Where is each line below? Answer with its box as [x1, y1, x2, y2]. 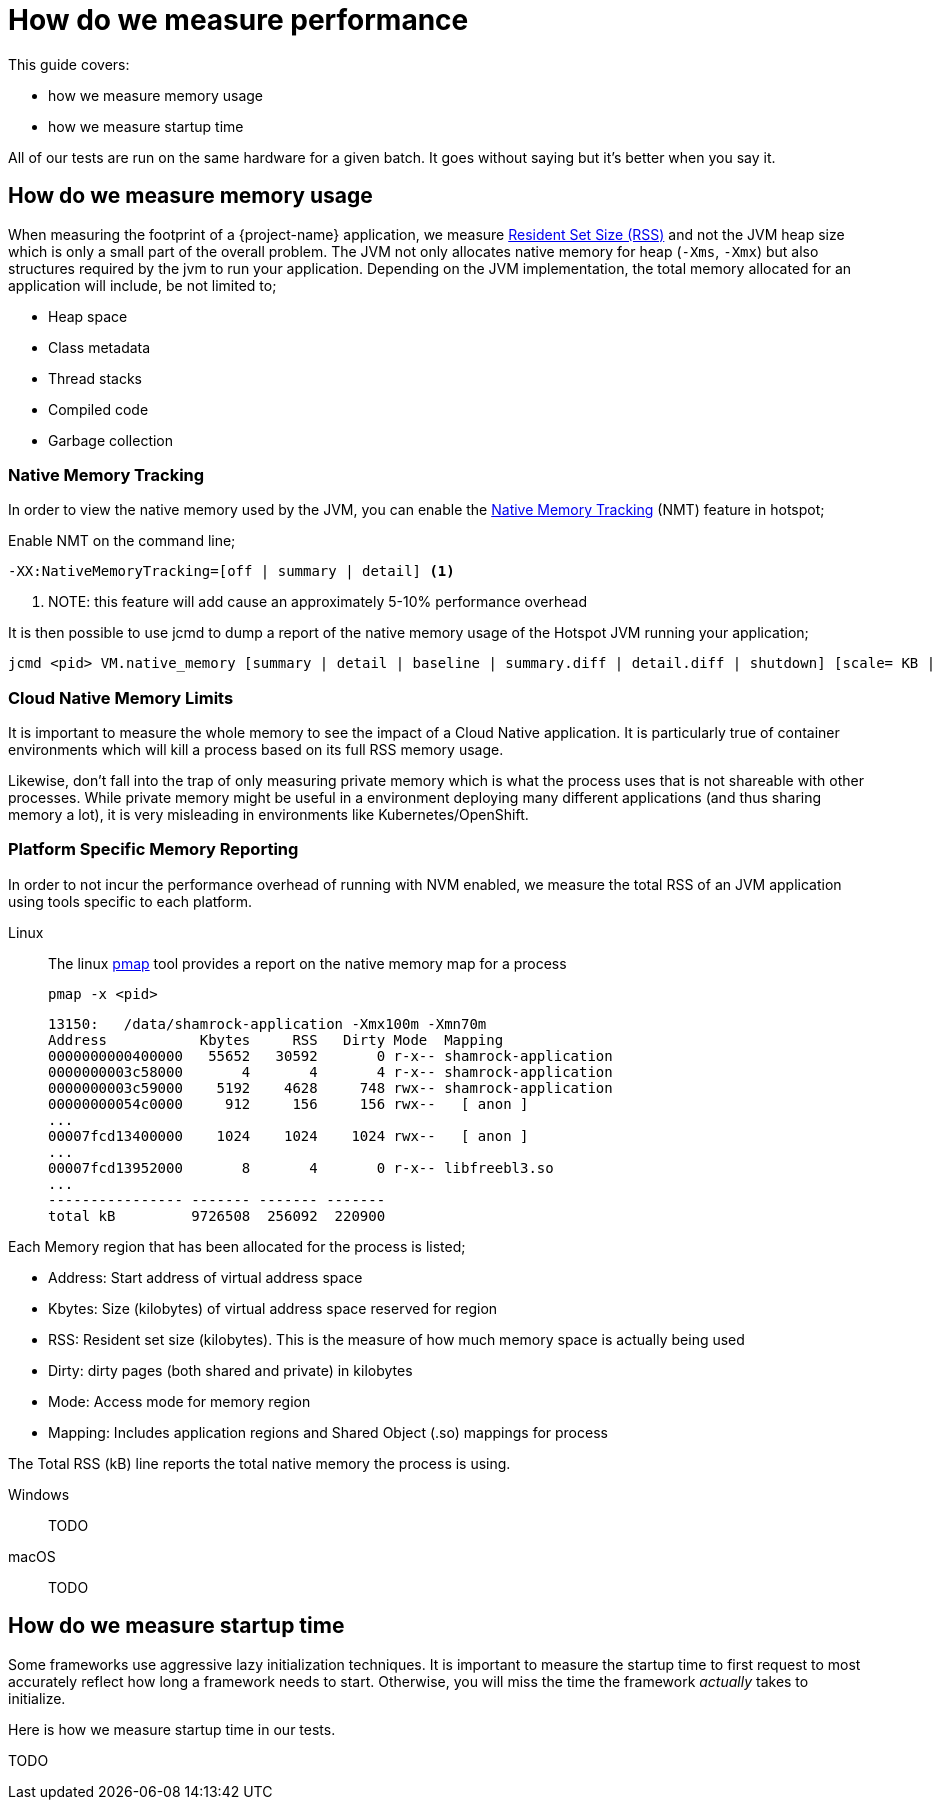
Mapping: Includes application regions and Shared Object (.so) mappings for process [48, 1423, 608, 1441]
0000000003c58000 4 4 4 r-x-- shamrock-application [48, 1063, 613, 1080]
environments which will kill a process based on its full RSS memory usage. [8, 741, 504, 759]
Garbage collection [48, 431, 174, 449]
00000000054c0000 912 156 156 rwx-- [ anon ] [48, 1095, 529, 1112]
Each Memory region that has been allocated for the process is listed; [8, 1237, 466, 1255]
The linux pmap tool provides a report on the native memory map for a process [48, 954, 567, 972]
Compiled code [48, 400, 149, 418]
